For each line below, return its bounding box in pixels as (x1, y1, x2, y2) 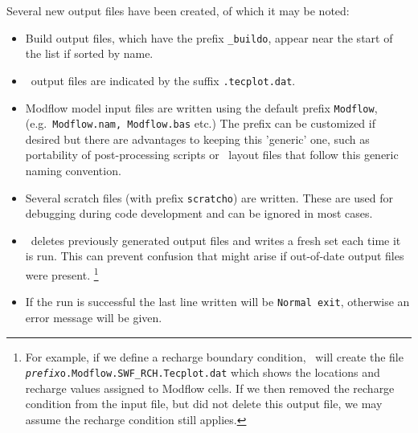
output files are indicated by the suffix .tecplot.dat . (31, 71, 296, 88)
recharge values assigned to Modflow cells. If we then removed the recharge (25, 379, 395, 396)
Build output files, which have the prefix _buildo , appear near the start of (25, 29, 393, 46)
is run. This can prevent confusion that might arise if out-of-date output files (25, 247, 404, 264)
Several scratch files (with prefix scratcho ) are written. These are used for (25, 189, 394, 206)
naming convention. (25, 162, 121, 178)
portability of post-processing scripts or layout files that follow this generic (25, 146, 399, 163)
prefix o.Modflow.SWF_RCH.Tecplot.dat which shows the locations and (25, 364, 380, 381)
